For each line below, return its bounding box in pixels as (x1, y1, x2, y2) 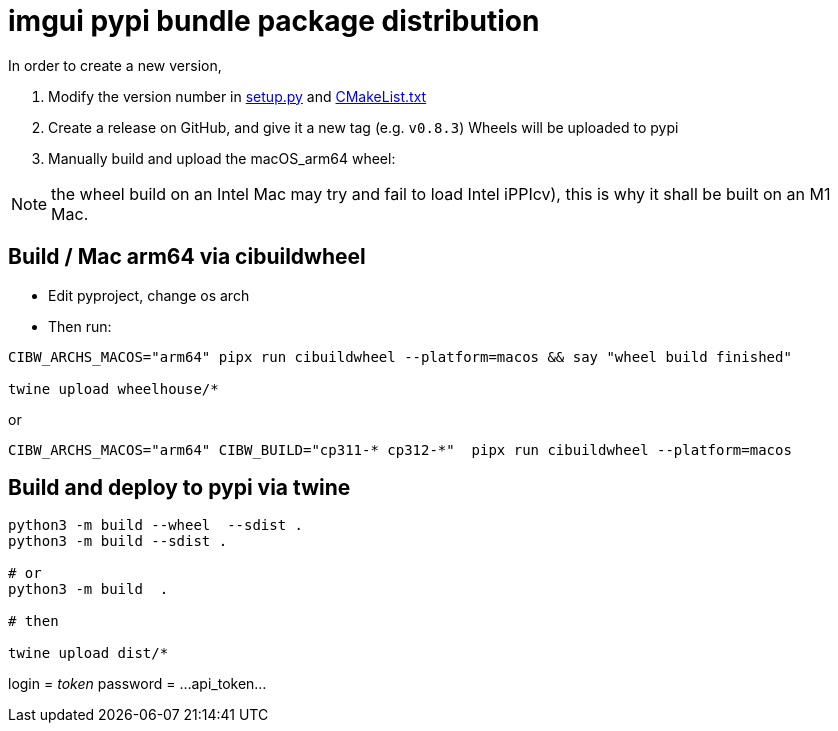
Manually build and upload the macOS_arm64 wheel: (48, 149, 396, 167)
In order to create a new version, (8, 56, 222, 74)
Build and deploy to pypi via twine (8, 475, 351, 501)
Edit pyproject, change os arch (48, 286, 250, 304)
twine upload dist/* (8, 645, 169, 662)
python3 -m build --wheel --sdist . (8, 517, 304, 534)
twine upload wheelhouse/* (8, 380, 219, 397)
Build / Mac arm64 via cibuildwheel (8, 244, 366, 270)
